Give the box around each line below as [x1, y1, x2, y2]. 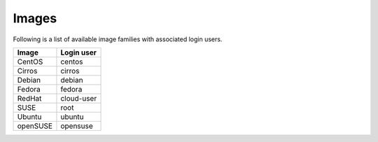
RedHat [17, 93, 42, 103]
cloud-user [60, 93, 97, 103]
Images [13, 10, 57, 26]
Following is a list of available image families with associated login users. [13, 35, 223, 43]
